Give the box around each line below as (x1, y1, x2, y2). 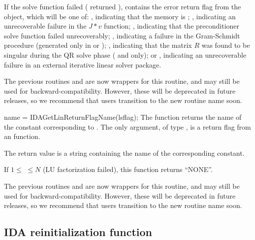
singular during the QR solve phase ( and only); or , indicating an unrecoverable (4, 49, 247, 60)
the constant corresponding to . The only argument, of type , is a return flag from (4, 121, 251, 132)
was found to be (201, 40, 250, 50)
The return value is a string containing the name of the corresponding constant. (4, 147, 245, 158)
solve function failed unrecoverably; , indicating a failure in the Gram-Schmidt (4, 30, 240, 40)
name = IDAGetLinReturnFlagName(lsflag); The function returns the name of (4, 111, 242, 122)
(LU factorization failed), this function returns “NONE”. (42, 164, 213, 174)
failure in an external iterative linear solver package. (4, 59, 161, 69)
